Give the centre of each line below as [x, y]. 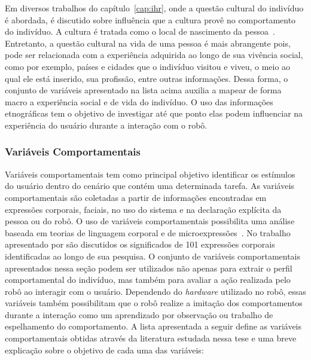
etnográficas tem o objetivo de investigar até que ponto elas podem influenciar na [154, 113]
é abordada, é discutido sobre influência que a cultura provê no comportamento [150, 19]
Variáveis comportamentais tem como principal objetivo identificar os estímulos [150, 174]
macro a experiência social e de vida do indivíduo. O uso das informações [139, 101]
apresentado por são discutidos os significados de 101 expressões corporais [140, 244]
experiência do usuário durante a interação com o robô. [106, 125]
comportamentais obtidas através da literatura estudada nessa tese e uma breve [151, 338]
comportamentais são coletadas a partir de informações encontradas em [136, 197]
